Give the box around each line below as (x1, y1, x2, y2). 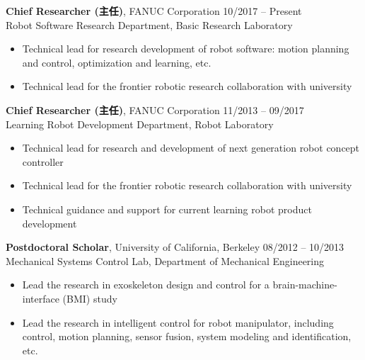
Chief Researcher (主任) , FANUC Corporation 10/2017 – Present (6, 4, 302, 18)
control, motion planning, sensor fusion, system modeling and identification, (22, 329, 352, 344)
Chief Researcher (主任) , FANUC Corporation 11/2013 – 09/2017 (6, 102, 304, 117)
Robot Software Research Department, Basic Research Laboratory (6, 17, 293, 32)
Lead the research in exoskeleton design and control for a (22, 277, 270, 292)
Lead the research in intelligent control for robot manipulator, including (22, 315, 334, 330)
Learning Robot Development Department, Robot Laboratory (6, 116, 274, 131)
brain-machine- (272, 277, 337, 292)
